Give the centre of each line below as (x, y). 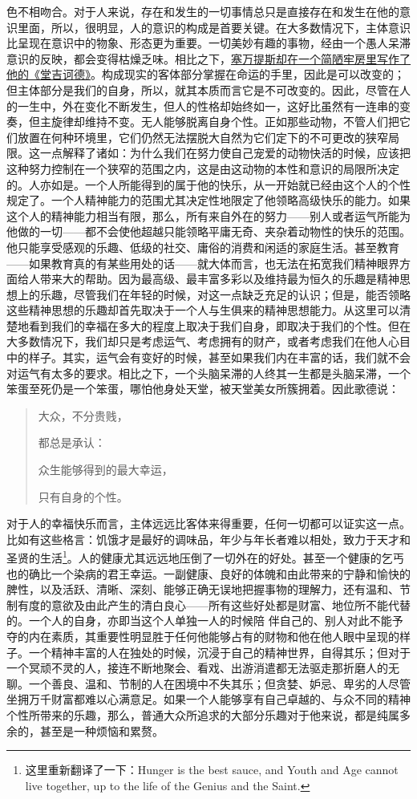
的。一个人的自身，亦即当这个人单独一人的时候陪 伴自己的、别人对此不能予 (205, 621)
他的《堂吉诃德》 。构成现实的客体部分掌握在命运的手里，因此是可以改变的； (206, 74)
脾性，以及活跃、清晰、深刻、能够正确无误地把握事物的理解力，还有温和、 (203, 589)
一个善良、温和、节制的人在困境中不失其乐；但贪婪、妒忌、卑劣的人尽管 (219, 683)
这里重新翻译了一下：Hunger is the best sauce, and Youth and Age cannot (212, 770)
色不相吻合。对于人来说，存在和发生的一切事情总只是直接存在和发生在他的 (203, 11)
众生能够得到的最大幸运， (105, 470)
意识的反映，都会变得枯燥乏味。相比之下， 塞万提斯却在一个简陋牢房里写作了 (208, 58)
